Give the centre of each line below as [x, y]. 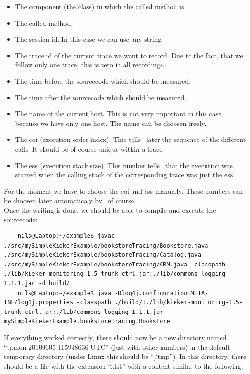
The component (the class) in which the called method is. [101, 6]
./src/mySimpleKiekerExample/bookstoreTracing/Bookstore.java [106, 245]
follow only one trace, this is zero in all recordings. [90, 65]
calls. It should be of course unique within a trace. [90, 148]
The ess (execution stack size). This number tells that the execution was [124, 165]
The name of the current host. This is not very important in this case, [119, 114]
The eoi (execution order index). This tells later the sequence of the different [131, 139]
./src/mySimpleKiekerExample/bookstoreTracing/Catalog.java [103, 255]
